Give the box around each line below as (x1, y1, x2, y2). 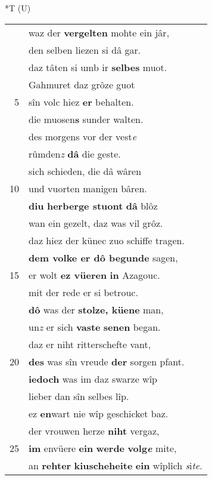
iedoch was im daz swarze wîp (29, 371, 157, 386)
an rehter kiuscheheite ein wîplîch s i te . (29, 458, 202, 472)
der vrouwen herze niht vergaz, (29, 423, 160, 438)
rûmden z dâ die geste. (29, 146, 121, 161)
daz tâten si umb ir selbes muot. (29, 60, 167, 74)
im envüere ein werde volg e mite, (29, 441, 177, 455)
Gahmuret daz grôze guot (29, 77, 135, 91)
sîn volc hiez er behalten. (29, 94, 134, 109)
